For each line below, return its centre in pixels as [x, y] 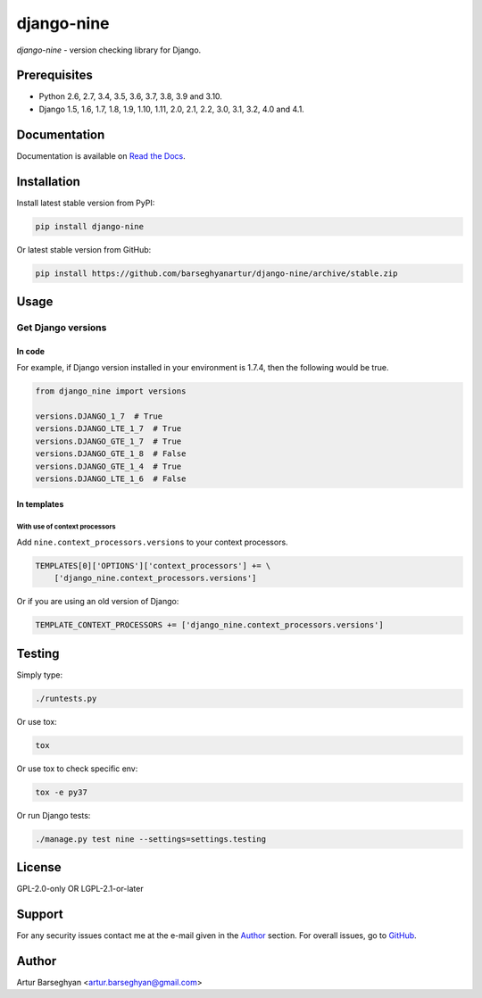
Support [40, 914]
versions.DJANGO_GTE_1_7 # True [108, 441]
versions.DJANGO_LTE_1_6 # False [111, 478]
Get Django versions [62, 328]
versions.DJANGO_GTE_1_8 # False [111, 454]
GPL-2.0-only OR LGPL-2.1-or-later [80, 889]
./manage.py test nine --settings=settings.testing [151, 839]
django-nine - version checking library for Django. [109, 50]
